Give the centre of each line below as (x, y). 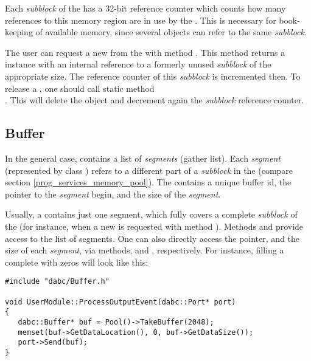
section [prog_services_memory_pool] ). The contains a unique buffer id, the (148, 182)
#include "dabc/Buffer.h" (57, 282)
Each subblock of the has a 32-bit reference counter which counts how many (145, 8)
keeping (19, 32)
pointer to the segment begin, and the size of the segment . (113, 194)
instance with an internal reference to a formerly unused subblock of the (138, 64)
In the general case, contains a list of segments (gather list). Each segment (143, 158)
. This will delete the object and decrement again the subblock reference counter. (155, 100)
